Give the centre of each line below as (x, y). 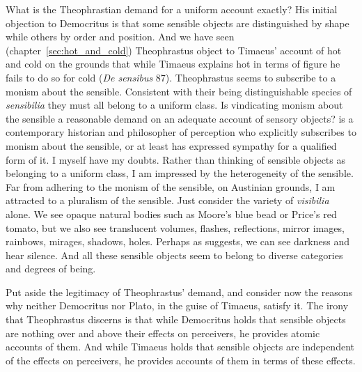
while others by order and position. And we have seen (120, 37)
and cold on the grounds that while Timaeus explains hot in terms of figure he (173, 64)
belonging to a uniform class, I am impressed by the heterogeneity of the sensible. (180, 173)
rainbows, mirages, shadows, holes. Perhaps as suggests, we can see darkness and (178, 241)
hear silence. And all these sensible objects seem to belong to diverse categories (174, 255)
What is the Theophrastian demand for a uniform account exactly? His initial (172, 9)
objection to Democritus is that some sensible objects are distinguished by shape (178, 23)
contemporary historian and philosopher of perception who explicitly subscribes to (181, 132)
